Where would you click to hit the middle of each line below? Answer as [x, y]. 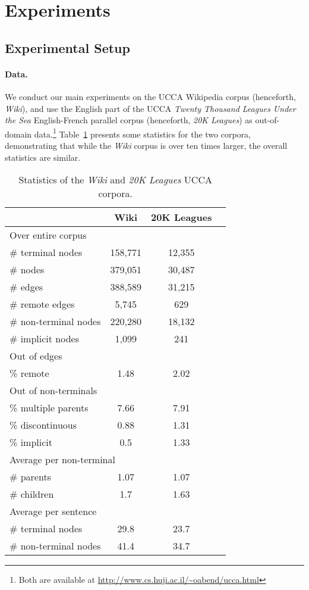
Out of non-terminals [53, 391]
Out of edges [36, 356]
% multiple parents [49, 408]
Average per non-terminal [62, 460]
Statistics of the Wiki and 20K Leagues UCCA [115, 180]
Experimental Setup [67, 47]
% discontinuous [43, 425]
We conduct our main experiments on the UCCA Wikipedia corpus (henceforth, [150, 96]
